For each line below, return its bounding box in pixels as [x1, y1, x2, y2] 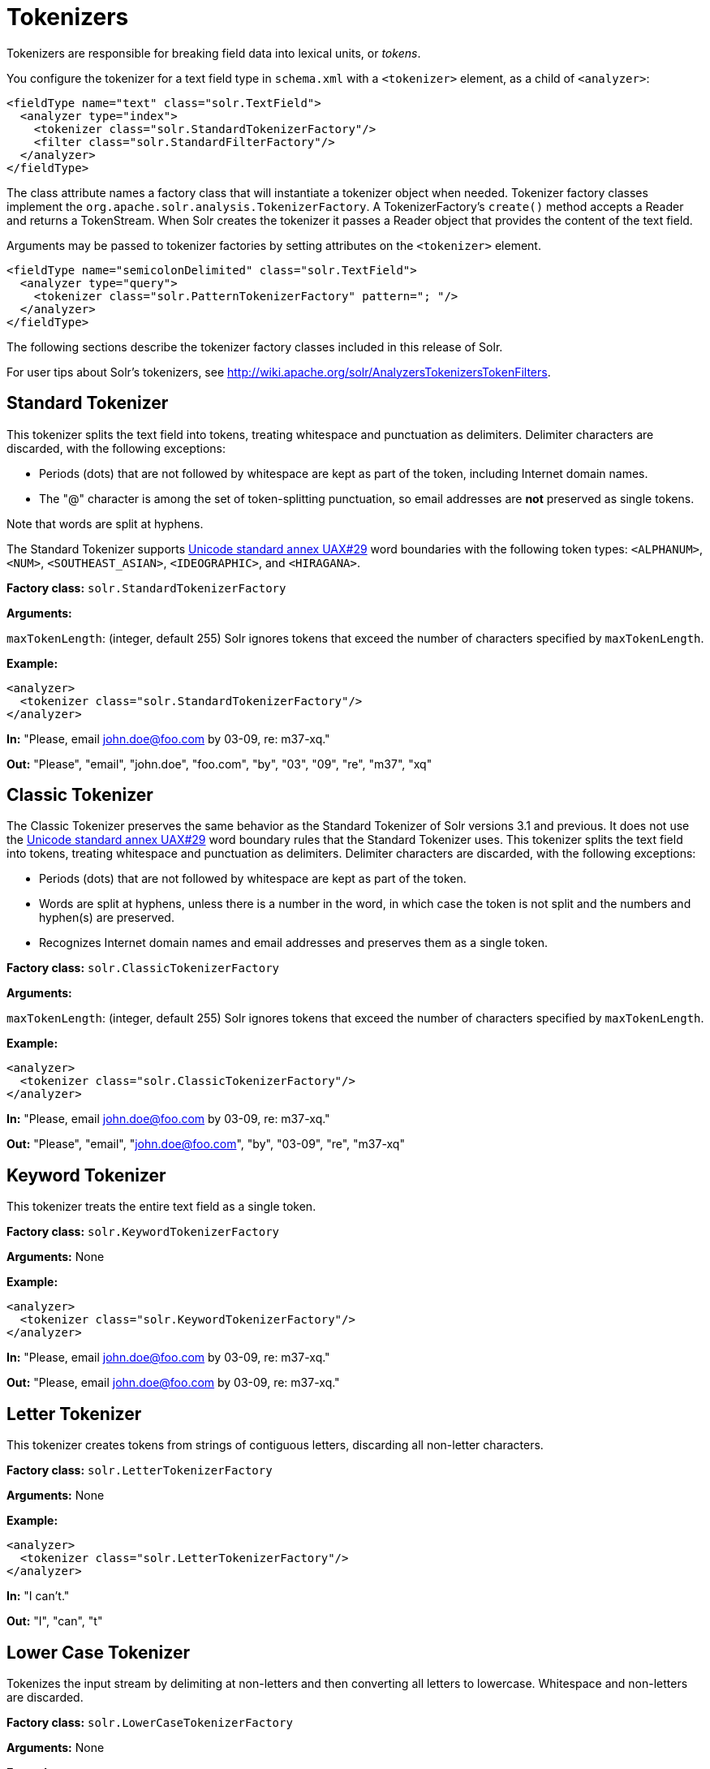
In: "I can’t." [6, 1589, 70, 1603]
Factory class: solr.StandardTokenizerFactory [6, 580, 286, 595]
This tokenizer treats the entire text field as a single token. [6, 1199, 316, 1214]
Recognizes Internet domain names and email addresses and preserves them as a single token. [39, 936, 548, 950]
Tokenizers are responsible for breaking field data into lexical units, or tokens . [6, 45, 421, 60]
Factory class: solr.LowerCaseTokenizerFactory [6, 1715, 293, 1729]
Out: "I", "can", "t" [6, 1614, 103, 1629]
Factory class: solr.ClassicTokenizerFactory [6, 961, 280, 975]
